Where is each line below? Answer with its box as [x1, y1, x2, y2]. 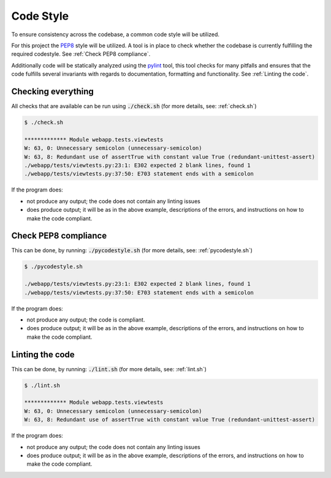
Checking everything [11, 86, 94, 96]
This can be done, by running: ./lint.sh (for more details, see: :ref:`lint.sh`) [11, 365, 207, 372]
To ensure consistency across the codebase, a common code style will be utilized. [11, 31, 220, 38]
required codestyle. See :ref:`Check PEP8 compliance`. [11, 50, 151, 58]
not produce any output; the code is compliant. [26, 316, 145, 323]
